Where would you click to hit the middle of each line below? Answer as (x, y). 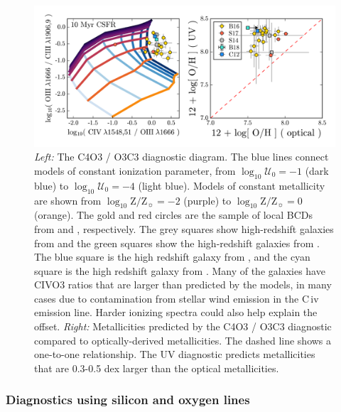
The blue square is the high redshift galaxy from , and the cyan (172, 257)
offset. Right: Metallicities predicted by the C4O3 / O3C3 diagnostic (183, 326)
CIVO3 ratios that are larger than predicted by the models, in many (183, 284)
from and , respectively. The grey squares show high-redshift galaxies (184, 228)
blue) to (52, 185)
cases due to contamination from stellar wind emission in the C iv (177, 298)
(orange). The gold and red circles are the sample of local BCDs (173, 215)
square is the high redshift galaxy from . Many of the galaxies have (180, 270)
